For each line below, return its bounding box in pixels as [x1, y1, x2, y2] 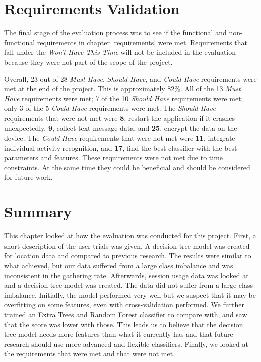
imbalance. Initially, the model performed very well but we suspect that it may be [4, 289, 256, 300]
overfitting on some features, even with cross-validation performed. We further [4, 299, 244, 310]
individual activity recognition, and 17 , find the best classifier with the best [4, 142, 237, 153]
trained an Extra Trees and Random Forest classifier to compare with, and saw [4, 309, 247, 319]
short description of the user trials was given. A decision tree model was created [4, 240, 250, 251]
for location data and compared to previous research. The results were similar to [4, 250, 251, 261]
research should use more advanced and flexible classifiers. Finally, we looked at [4, 338, 248, 349]
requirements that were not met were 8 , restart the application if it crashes [4, 112, 235, 123]
